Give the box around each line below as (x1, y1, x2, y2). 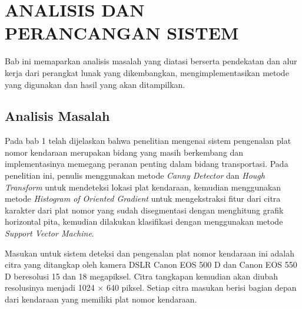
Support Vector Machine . (5, 227, 94, 239)
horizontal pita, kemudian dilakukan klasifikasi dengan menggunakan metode (5, 215, 283, 228)
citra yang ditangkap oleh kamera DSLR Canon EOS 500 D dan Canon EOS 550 (5, 258, 297, 271)
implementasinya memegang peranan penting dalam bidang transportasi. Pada (5, 157, 288, 170)
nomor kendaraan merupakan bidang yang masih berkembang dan (5, 146, 244, 158)
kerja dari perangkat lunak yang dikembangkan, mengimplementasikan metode (5, 66, 289, 78)
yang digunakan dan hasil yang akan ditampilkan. (5, 78, 185, 90)
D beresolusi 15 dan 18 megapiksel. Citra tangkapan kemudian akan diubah (5, 269, 278, 282)
